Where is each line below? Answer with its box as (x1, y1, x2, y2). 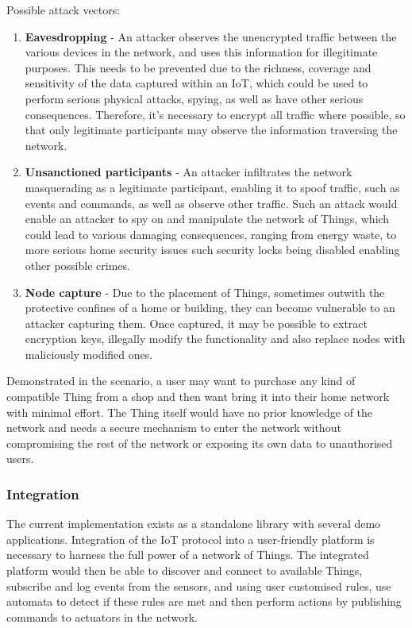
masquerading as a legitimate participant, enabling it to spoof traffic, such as (25, 179, 400, 195)
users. (6, 450, 34, 467)
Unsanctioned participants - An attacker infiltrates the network (25, 164, 352, 180)
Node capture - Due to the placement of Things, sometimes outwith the (25, 283, 385, 300)
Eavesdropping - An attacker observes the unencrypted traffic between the (25, 28, 397, 44)
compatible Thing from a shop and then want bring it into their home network (6, 388, 390, 405)
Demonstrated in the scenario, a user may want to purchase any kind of (6, 372, 356, 389)
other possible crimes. (25, 256, 130, 273)
